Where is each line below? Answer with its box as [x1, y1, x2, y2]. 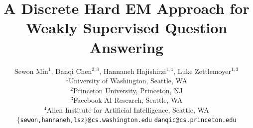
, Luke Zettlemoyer [173, 65, 231, 76]
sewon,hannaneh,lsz [20, 117, 85, 124]
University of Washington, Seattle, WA [68, 75, 187, 86]
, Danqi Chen [51, 65, 92, 76]
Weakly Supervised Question [25, 17, 228, 38]
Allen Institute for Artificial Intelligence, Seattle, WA [46, 104, 209, 115]
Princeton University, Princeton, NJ [73, 85, 183, 95]
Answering [89, 37, 164, 57]
